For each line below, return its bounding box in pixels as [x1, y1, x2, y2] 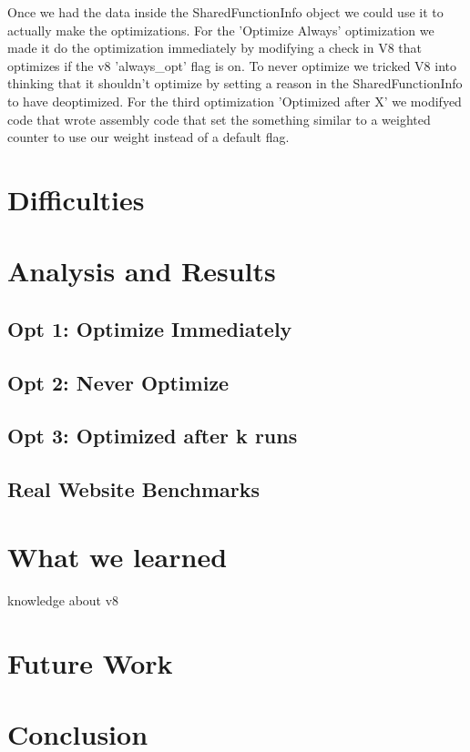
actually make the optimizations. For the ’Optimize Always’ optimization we [7, 20, 434, 39]
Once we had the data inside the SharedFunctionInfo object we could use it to [7, 3, 444, 21]
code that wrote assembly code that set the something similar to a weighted [7, 109, 431, 128]
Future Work [7, 644, 173, 681]
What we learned [7, 537, 228, 574]
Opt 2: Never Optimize [7, 368, 230, 396]
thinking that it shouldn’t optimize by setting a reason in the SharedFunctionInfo [7, 74, 463, 93]
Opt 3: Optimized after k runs [7, 422, 298, 450]
